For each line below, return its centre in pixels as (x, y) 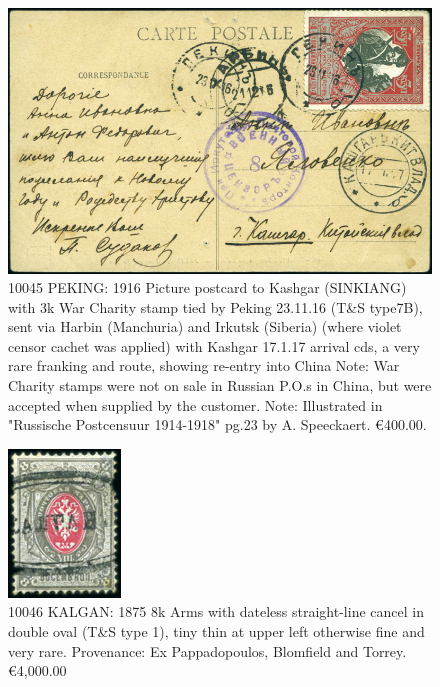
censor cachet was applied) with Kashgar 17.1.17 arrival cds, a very (214, 345)
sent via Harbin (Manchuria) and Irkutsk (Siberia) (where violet (205, 326)
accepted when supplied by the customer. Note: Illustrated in (195, 404)
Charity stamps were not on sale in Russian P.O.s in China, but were (220, 385)
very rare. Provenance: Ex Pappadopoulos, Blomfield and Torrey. (207, 650)
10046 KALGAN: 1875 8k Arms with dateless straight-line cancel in (216, 611)
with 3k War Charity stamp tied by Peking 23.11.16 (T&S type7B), (215, 306)
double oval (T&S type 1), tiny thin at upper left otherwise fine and (216, 631)
